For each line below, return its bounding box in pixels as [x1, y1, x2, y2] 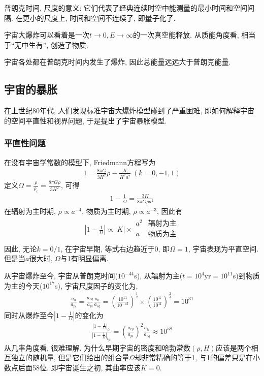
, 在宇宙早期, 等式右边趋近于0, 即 [60, 243, 170, 254]
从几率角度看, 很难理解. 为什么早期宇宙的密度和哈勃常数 [4, 342, 191, 353]
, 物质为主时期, [82, 206, 131, 216]
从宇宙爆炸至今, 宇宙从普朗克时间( [4, 270, 118, 281]
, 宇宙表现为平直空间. [188, 243, 259, 254]
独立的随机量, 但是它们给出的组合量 [11, 352, 129, 363]
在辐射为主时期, [4, 206, 56, 216]
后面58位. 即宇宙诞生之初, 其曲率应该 [18, 362, 141, 372]
